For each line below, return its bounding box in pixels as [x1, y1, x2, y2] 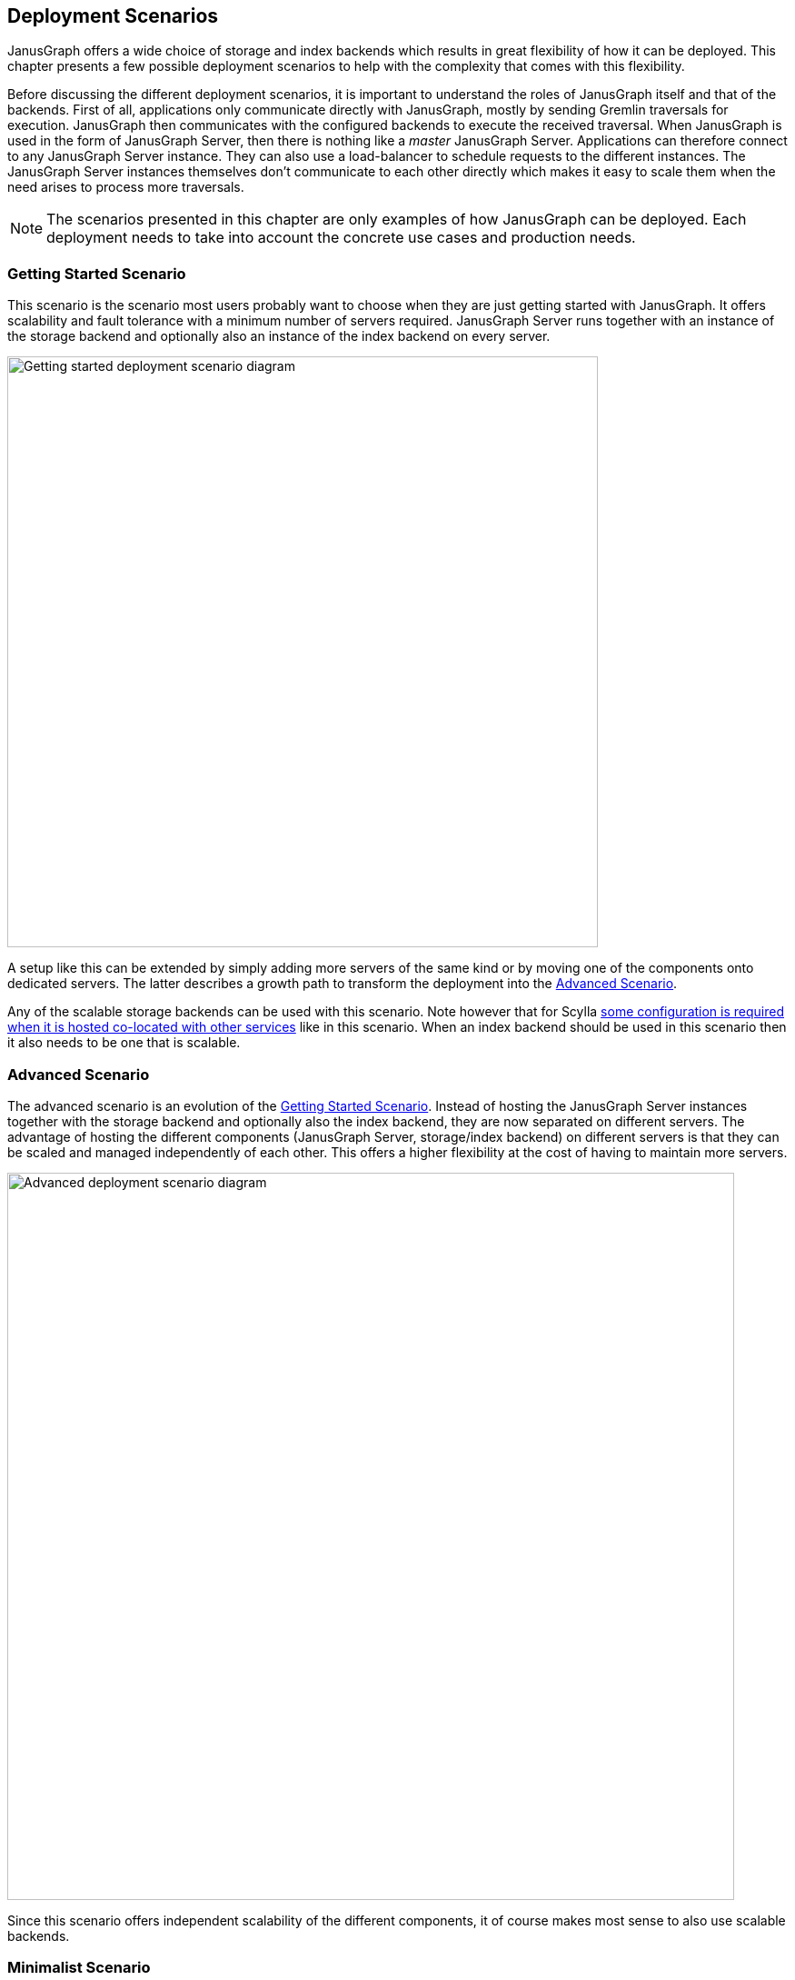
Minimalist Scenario [7, 1958, 151, 1977]
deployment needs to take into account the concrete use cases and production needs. [46, 228, 636, 247]
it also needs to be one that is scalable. [7, 1035, 241, 1051]
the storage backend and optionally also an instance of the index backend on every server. [7, 328, 551, 345]
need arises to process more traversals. [7, 179, 244, 195]
